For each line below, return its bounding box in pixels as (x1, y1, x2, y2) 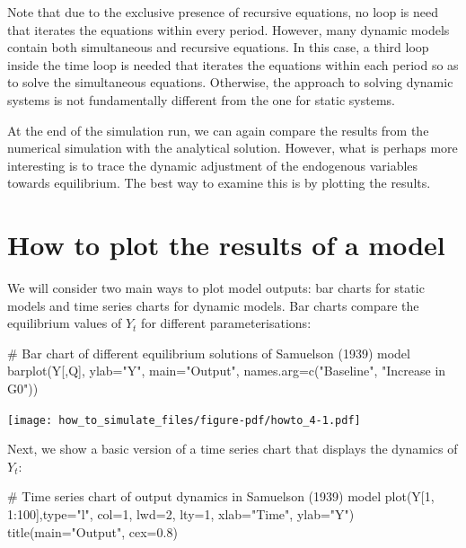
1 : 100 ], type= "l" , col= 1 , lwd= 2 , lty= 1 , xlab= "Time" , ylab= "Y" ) (7, 505, 355, 524)
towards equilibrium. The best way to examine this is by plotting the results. (7, 173, 431, 192)
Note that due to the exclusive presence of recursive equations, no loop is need (7, 3, 438, 21)
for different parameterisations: (141, 314, 312, 332)
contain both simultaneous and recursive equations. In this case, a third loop (7, 38, 429, 57)
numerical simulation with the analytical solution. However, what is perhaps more (7, 138, 458, 157)
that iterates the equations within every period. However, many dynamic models (7, 20, 450, 39)
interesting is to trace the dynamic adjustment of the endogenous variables (7, 155, 418, 174)
